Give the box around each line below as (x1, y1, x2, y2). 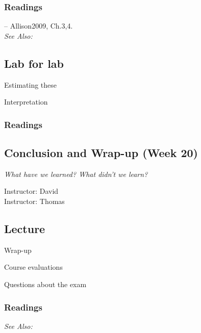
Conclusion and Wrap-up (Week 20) (4, 145, 198, 161)
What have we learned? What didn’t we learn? (4, 168, 148, 179)
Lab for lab (4, 55, 64, 71)
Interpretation (4, 96, 48, 107)
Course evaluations (4, 262, 63, 272)
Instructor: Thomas (4, 196, 65, 207)
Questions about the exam (4, 279, 87, 290)
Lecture (4, 221, 45, 237)
